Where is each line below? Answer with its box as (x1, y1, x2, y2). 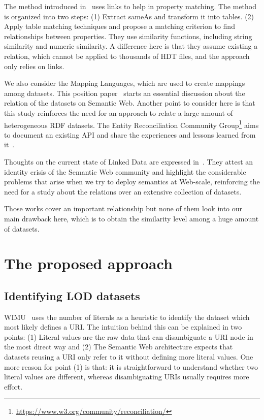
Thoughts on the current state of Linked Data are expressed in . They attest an (4, 156, 253, 167)
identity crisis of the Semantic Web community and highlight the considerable (4, 166, 246, 177)
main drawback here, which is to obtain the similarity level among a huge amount (4, 213, 259, 223)
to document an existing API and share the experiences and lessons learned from (4, 129, 256, 140)
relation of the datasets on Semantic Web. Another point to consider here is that (4, 98, 255, 108)
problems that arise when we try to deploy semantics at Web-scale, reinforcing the (4, 176, 260, 187)
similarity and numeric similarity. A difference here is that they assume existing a (4, 41, 258, 51)
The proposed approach (4, 253, 173, 274)
